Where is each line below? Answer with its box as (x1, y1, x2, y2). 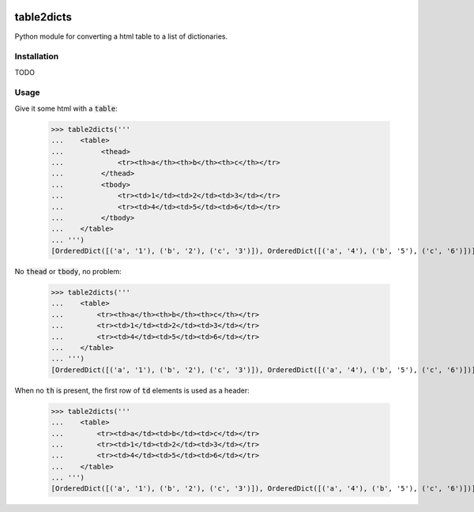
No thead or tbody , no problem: (14, 267, 122, 277)
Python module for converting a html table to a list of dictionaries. (14, 32, 228, 41)
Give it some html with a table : (14, 104, 118, 113)
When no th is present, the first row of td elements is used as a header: (14, 386, 250, 395)
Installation (14, 51, 59, 62)
